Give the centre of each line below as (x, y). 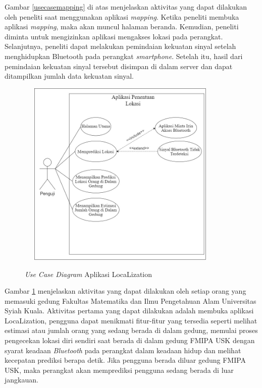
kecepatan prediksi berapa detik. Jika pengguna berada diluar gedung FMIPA (125, 360)
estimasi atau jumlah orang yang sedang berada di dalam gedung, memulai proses (131, 330)
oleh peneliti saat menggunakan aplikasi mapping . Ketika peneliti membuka (122, 16)
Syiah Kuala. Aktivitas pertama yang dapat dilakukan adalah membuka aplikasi (129, 311)
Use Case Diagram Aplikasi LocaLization (89, 274)
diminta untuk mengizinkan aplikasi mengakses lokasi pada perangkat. (114, 36)
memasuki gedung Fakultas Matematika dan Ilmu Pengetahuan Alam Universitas (130, 300)
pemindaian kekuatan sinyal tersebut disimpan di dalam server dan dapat (119, 66)
